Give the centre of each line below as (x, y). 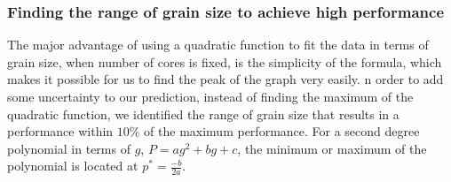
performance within (60, 131)
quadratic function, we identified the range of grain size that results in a (203, 114)
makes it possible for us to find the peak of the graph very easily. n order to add (225, 79)
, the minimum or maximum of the (332, 148)
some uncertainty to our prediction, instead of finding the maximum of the (210, 96)
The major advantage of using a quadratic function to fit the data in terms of (218, 45)
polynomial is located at (73, 166)
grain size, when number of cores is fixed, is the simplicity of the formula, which (225, 61)
